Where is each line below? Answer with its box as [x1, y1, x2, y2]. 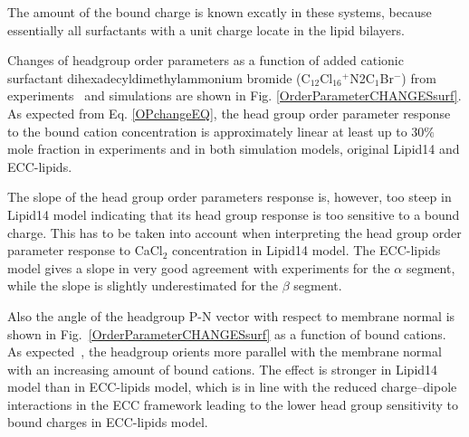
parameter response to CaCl [7, 241, 163, 260]
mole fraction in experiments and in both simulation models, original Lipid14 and [7, 139, 460, 158]
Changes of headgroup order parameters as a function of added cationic [7, 51, 404, 70]
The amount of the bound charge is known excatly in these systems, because [7, 3, 432, 21]
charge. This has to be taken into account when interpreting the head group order [7, 223, 462, 242]
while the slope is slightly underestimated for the [7, 276, 279, 295]
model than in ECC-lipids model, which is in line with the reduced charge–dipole [7, 377, 457, 396]
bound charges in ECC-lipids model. [7, 413, 208, 432]
